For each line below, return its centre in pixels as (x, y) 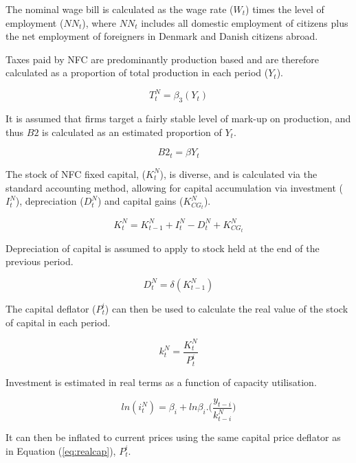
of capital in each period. (58, 322)
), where (99, 22)
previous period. (40, 261)
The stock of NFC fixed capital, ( (76, 173)
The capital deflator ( (51, 308)
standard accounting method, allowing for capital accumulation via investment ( (175, 187)
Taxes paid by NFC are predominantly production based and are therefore (163, 59)
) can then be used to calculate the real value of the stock (226, 308)
